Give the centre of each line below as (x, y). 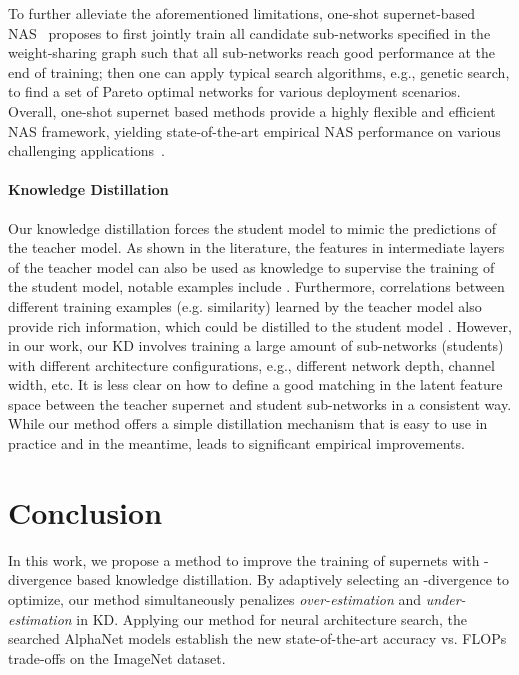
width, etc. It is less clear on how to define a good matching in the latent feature (255, 384)
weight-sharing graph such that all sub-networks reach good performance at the (252, 52)
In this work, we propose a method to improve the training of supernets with (244, 559)
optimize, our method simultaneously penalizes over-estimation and (215, 598)
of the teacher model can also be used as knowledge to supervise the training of (251, 266)
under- (445, 598)
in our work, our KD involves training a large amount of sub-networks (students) (256, 345)
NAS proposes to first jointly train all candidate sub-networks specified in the (249, 32)
